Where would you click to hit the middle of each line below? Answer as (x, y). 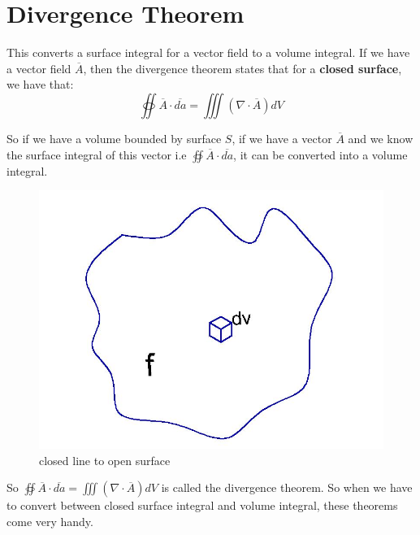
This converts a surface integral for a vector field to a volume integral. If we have (208, 52)
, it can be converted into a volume (320, 154)
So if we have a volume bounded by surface (114, 138)
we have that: (40, 84)
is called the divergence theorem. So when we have (287, 487)
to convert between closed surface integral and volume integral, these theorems (202, 505)
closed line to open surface (105, 460)
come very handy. (50, 521)
